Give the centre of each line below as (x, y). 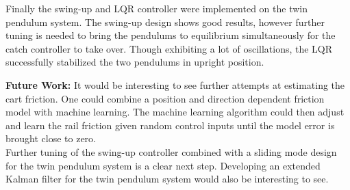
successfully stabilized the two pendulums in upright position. (135, 62)
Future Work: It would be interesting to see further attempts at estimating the (175, 84)
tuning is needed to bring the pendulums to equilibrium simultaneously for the (171, 35)
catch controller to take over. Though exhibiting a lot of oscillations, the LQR (169, 48)
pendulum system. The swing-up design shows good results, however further (165, 22)
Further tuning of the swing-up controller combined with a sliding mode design (171, 151)
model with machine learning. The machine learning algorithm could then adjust (175, 112)
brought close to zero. (51, 138)
